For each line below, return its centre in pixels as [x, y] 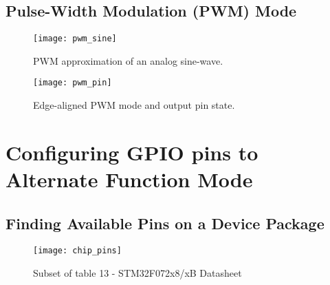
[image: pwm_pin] [73, 83]
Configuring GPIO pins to [132, 152]
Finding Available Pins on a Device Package [165, 223]
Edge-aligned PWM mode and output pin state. [134, 105]
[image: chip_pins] [77, 251]
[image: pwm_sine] [75, 39]
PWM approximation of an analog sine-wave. [128, 60]
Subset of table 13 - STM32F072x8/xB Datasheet [137, 273]
